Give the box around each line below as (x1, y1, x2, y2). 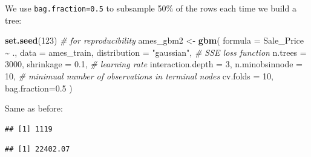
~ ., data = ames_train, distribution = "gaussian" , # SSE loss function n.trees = (5, 45, 307, 58)
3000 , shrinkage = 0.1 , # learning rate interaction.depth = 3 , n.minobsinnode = (5, 58, 303, 70)
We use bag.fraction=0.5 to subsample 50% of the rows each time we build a (5, 2, 296, 14)
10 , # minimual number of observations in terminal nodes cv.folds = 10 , (5, 70, 273, 82)
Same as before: (5, 102, 63, 115)
